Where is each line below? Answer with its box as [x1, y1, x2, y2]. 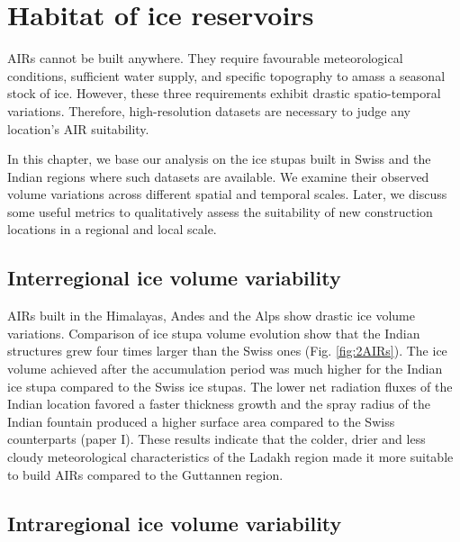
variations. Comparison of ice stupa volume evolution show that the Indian [7, 323, 420, 342]
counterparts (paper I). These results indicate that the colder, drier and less [7, 429, 426, 448]
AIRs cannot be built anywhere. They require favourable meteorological [7, 49, 403, 68]
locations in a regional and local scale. [7, 220, 217, 239]
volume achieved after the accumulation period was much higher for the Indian [7, 359, 443, 378]
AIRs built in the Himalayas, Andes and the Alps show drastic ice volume [7, 306, 415, 325]
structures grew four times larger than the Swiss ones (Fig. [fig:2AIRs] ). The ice [7, 341, 447, 360]
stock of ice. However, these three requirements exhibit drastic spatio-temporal [7, 84, 441, 103]
